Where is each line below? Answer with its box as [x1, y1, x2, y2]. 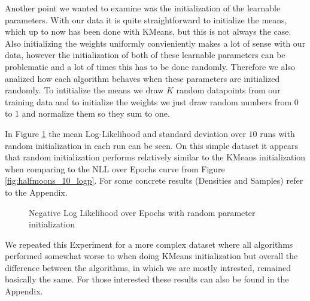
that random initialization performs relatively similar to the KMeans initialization [5, 151, 306, 163]
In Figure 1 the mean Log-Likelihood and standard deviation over [5, 127, 246, 139]
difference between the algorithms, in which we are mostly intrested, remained [5, 261, 291, 273]
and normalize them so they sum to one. [22, 107, 170, 120]
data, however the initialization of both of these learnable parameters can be [5, 48, 285, 61]
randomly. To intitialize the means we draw [5, 84, 164, 96]
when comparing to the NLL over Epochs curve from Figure [5, 162, 225, 175]
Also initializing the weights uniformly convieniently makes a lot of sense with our [5, 37, 306, 49]
